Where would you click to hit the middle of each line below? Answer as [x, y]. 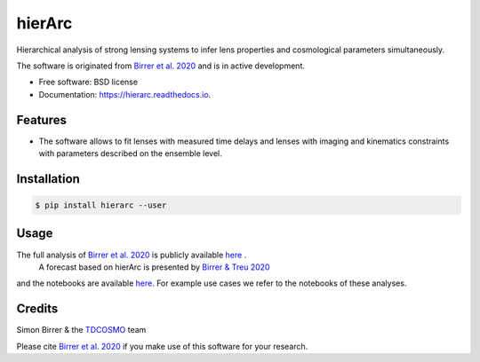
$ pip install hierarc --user [101, 205]
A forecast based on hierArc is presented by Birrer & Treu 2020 [154, 267]
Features [41, 120]
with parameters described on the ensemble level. [130, 153]
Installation [48, 179]
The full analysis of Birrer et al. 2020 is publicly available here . [132, 255]
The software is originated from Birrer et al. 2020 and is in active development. [161, 66]
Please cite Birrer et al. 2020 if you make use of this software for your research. [162, 346]
